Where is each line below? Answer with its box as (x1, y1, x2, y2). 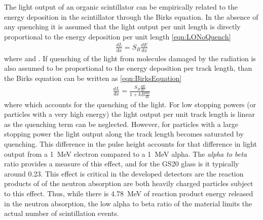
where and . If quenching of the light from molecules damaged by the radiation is (4, 53, 256, 63)
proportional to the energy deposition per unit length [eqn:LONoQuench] (4, 31, 231, 41)
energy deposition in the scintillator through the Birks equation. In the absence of (4, 11, 258, 22)
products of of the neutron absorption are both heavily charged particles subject (4, 178, 253, 189)
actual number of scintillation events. (4, 208, 119, 218)
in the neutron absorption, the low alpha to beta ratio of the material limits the (4, 198, 252, 208)
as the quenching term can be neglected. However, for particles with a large (4, 118, 238, 129)
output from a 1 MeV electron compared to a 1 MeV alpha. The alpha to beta (4, 148, 247, 159)
